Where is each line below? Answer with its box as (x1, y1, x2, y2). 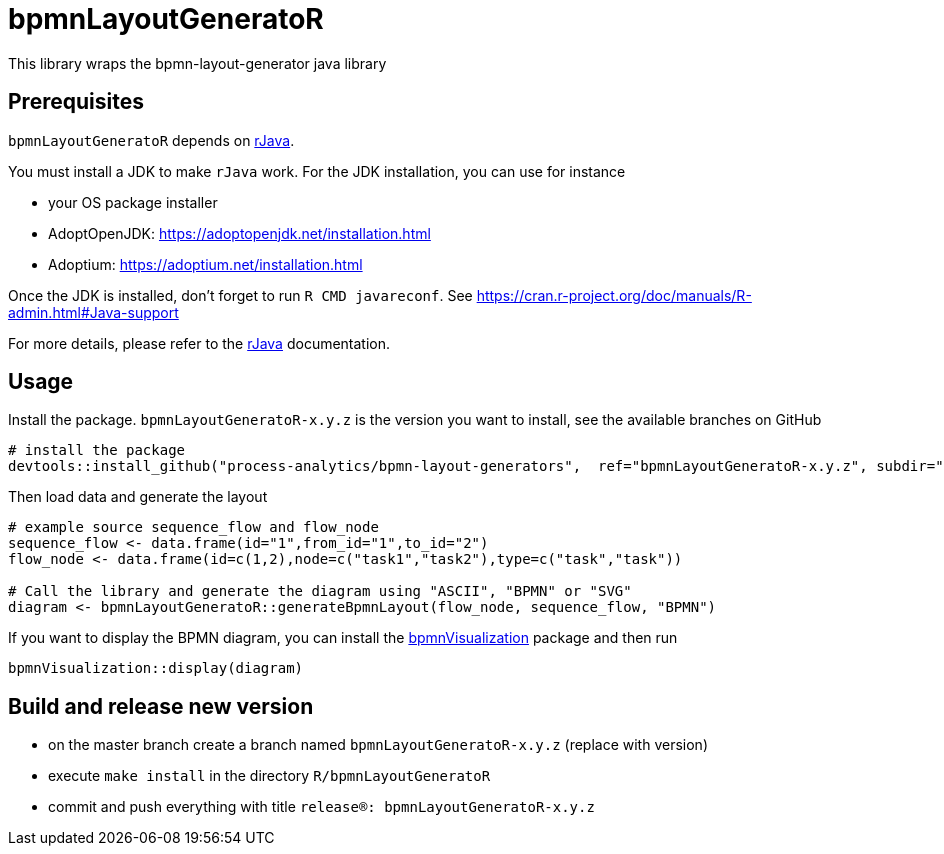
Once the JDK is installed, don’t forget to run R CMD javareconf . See (8, 286, 473, 304)
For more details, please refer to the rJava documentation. (8, 334, 391, 352)
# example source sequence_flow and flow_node (8, 519, 379, 536)
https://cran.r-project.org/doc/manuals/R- (476, 286, 752, 304)
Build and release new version (8, 693, 314, 719)
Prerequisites (8, 89, 144, 115)
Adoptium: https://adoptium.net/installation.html (48, 255, 363, 273)
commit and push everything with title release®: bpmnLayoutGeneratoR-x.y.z (48, 798, 595, 816)
